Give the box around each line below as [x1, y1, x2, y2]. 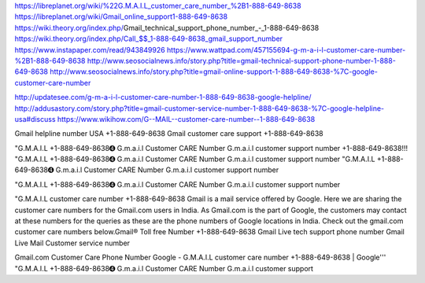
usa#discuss [14, 114, 56, 123]
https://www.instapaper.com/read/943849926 [14, 45, 165, 54]
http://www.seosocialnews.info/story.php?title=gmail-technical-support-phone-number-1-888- [87, 56, 397, 65]
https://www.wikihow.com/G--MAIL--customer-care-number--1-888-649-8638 [57, 114, 316, 123]
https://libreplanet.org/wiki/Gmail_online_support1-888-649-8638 [14, 12, 228, 21]
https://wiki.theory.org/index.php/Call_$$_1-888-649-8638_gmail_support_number [14, 34, 283, 43]
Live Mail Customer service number [14, 238, 130, 248]
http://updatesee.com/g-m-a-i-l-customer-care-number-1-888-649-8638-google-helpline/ [14, 93, 312, 102]
